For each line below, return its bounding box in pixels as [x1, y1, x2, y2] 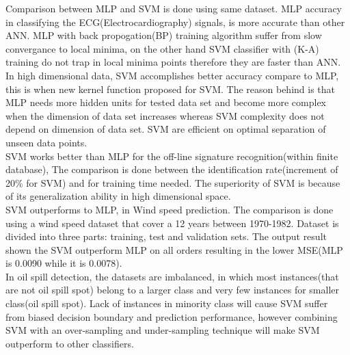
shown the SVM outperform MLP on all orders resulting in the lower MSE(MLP [5, 242, 343, 257]
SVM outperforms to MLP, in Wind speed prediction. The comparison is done [5, 202, 334, 216]
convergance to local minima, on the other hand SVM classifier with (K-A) [5, 41, 319, 55]
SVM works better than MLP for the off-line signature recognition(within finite [5, 148, 338, 163]
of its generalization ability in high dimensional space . [5, 189, 231, 203]
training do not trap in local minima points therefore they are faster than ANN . [5, 55, 341, 69]
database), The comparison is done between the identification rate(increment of [5, 162, 338, 176]
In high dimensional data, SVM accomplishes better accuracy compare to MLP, [5, 68, 339, 82]
